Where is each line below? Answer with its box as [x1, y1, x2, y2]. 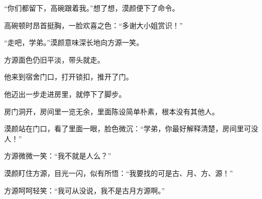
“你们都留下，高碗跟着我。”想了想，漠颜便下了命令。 [4, 3, 180, 13]
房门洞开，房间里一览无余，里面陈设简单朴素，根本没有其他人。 [4, 106, 219, 116]
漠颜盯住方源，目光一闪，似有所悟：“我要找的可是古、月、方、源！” [4, 167, 233, 178]
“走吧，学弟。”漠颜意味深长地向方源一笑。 [4, 37, 144, 48]
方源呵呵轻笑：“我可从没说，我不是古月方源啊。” [4, 185, 165, 195]
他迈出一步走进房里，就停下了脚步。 [4, 88, 126, 99]
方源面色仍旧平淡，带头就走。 [4, 54, 104, 65]
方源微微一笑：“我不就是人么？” [4, 150, 112, 161]
